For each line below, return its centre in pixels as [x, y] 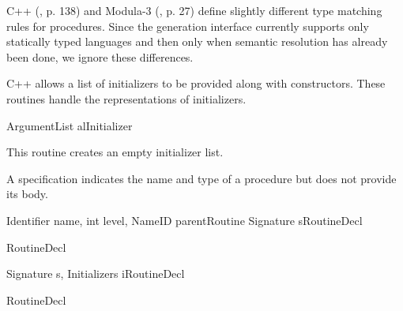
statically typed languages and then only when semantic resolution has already [197, 41]
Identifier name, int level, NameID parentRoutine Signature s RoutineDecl [185, 220]
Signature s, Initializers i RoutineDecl [96, 274]
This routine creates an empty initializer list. [115, 152]
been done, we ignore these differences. [100, 56]
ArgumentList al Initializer [70, 125]
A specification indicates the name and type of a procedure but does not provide [201, 178]
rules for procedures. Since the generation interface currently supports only [188, 26]
